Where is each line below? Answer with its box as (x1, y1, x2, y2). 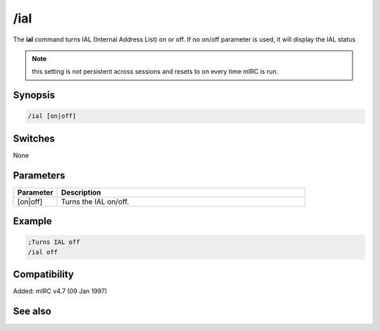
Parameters (13, 169, 65, 181)
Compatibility (13, 268, 74, 280)
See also (13, 306, 52, 318)
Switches (13, 132, 56, 144)
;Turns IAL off (27, 238, 80, 246)
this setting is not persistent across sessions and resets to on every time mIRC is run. (32, 67, 279, 76)
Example (13, 215, 52, 228)
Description (61, 187, 101, 197)
